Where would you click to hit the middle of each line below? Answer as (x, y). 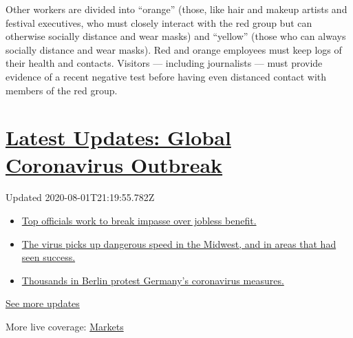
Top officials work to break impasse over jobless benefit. (139, 221)
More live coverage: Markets (65, 327)
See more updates (43, 303)
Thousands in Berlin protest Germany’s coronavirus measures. (153, 280)
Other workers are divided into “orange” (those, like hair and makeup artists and (176, 9)
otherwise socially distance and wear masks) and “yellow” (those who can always (176, 36)
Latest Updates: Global (118, 137)
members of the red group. (62, 90)
